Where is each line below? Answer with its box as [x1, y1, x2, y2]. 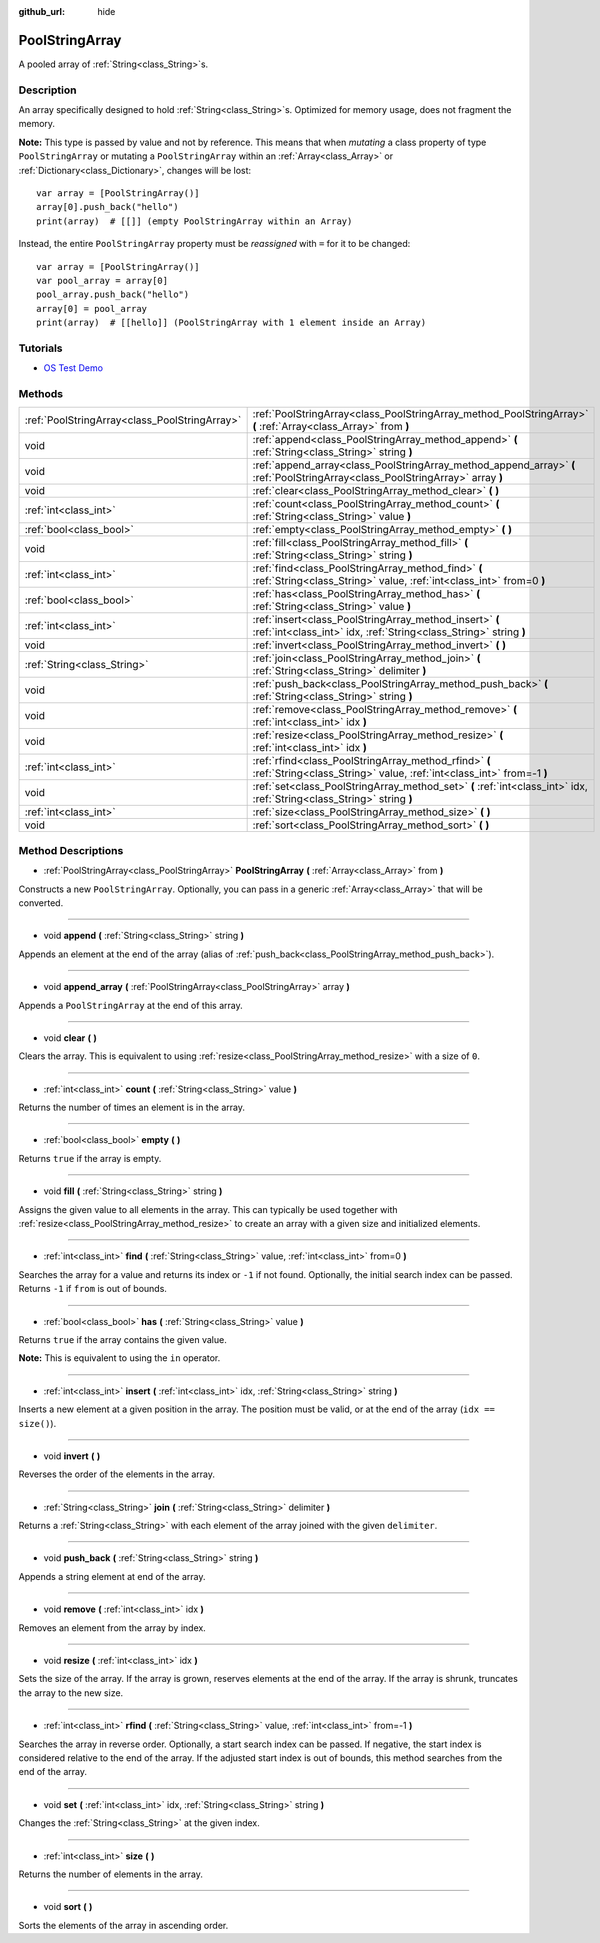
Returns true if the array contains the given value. [18, 1333, 227, 1345]
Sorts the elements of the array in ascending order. [18, 1919, 229, 1931]
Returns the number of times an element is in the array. [18, 1101, 245, 1114]
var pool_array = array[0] [36, 275, 169, 286]
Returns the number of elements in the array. [18, 1868, 204, 1880]
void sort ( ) [43, 1901, 93, 1913]
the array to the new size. [18, 1686, 124, 1699]
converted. [18, 896, 64, 909]
